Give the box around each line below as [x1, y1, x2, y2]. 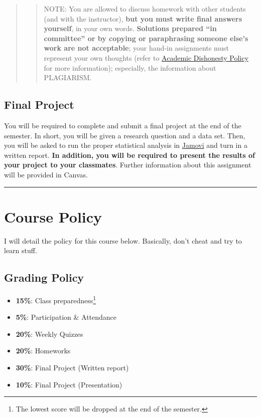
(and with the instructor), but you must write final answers [44, 13, 242, 24]
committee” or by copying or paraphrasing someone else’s [44, 33, 248, 43]
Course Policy [4, 206, 102, 227]
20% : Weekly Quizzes [16, 328, 83, 339]
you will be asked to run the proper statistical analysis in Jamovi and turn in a [4, 140, 247, 150]
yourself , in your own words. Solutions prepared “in [44, 23, 217, 34]
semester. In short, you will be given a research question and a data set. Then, [4, 130, 245, 140]
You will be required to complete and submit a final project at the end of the [4, 120, 241, 130]
